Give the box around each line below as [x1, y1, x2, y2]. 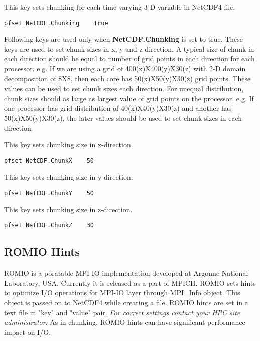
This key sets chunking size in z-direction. [4, 204, 133, 214]
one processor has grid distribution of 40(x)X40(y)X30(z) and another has [4, 103, 232, 113]
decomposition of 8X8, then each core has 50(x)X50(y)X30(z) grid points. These [4, 73, 251, 83]
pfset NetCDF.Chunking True [4, 19, 108, 27]
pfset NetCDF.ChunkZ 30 [4, 222, 94, 229]
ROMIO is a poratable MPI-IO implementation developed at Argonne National [4, 268, 248, 278]
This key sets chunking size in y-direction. [4, 172, 133, 182]
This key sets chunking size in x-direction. [4, 139, 133, 150]
